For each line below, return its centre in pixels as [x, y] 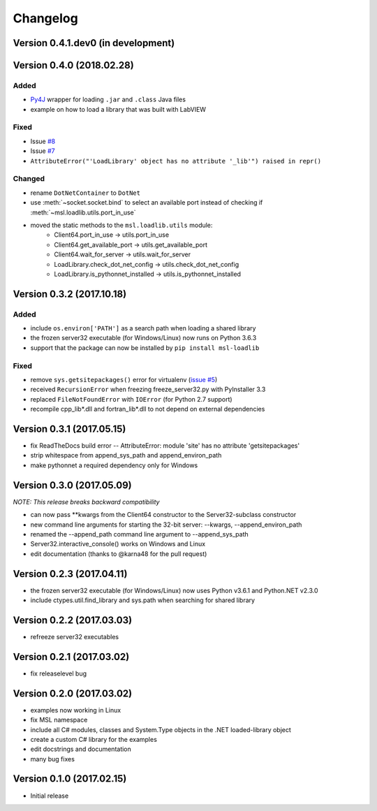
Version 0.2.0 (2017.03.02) [73, 693]
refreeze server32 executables [74, 636]
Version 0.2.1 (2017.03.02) [71, 657]
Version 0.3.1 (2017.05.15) [69, 429]
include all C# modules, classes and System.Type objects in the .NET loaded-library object [161, 729]
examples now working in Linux [76, 710]
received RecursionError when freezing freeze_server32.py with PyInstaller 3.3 [148, 389]
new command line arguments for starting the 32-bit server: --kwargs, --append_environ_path [166, 525]
